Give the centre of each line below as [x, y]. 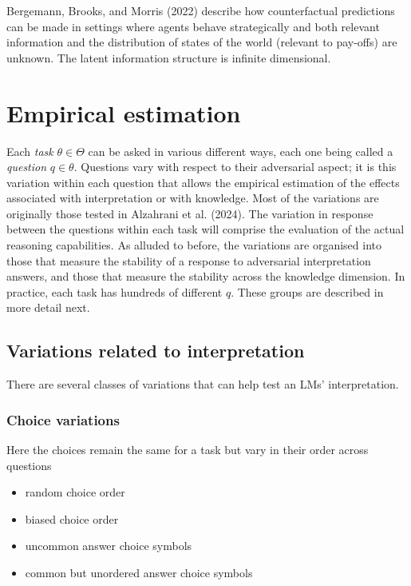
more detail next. [48, 307]
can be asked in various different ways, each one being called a [241, 151]
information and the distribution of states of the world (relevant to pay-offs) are [202, 42]
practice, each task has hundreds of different [115, 291]
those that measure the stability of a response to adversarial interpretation [189, 260]
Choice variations [63, 419]
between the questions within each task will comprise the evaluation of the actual [205, 229]
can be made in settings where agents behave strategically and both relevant [193, 26]
